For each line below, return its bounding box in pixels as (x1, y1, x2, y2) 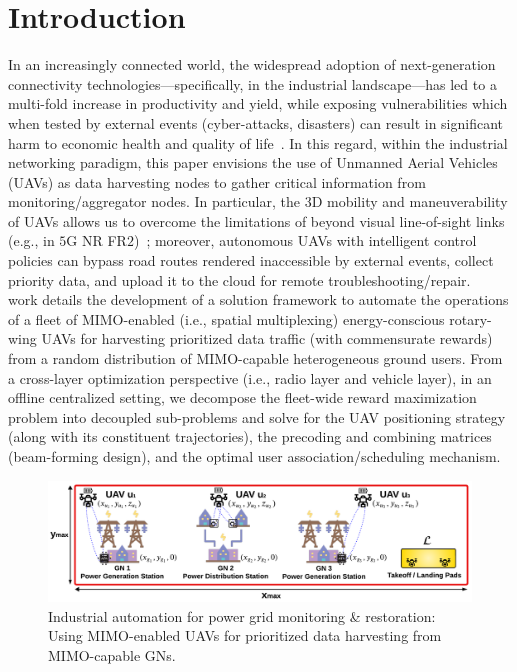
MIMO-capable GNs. (48, 644, 176, 665)
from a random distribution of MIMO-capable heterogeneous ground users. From (8, 348, 503, 369)
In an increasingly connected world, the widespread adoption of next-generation (8, 54, 496, 75)
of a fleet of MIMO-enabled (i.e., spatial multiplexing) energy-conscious (8, 308, 445, 329)
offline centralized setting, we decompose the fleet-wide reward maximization (8, 387, 477, 408)
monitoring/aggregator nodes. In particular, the (8, 191, 300, 212)
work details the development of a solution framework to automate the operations (8, 289, 509, 310)
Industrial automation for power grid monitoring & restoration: (48, 605, 436, 626)
